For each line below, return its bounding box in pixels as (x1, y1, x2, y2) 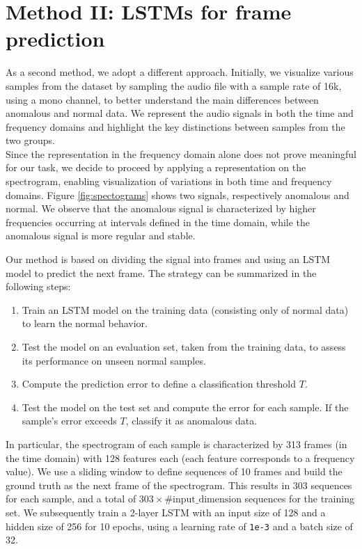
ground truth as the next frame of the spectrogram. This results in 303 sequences (6, 477, 352, 492)
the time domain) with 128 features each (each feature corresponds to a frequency (6, 450, 355, 465)
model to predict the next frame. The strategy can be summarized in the (6, 265, 317, 280)
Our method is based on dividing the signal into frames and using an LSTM (6, 252, 331, 266)
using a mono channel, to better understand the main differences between (6, 92, 319, 106)
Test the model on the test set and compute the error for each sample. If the (22, 399, 349, 414)
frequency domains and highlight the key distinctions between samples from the (6, 119, 345, 134)
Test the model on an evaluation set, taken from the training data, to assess (22, 340, 346, 353)
